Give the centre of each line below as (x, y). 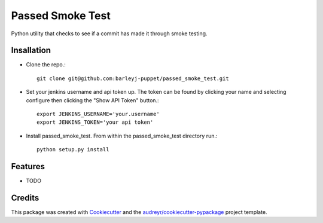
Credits (25, 198)
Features (28, 167)
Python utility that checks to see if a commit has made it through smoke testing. (109, 33)
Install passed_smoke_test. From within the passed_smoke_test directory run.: (122, 136)
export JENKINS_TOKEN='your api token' (95, 122)
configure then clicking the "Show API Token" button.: (92, 100)
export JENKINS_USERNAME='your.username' (98, 114)
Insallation (31, 51)
